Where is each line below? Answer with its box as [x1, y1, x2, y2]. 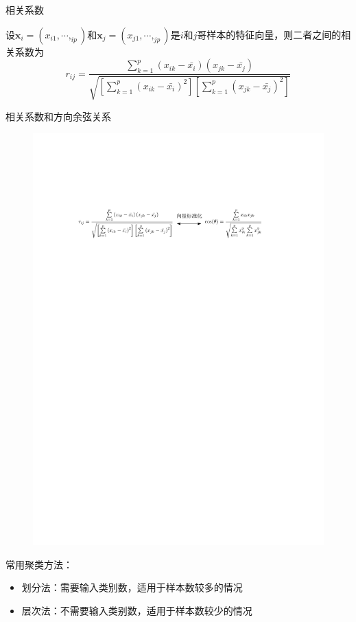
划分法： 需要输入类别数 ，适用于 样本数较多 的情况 [21, 580, 243, 595]
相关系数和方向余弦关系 [5, 109, 111, 123]
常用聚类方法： [5, 557, 73, 571]
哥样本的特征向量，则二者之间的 [197, 27, 342, 41]
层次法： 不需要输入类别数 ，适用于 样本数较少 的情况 [21, 603, 252, 617]
